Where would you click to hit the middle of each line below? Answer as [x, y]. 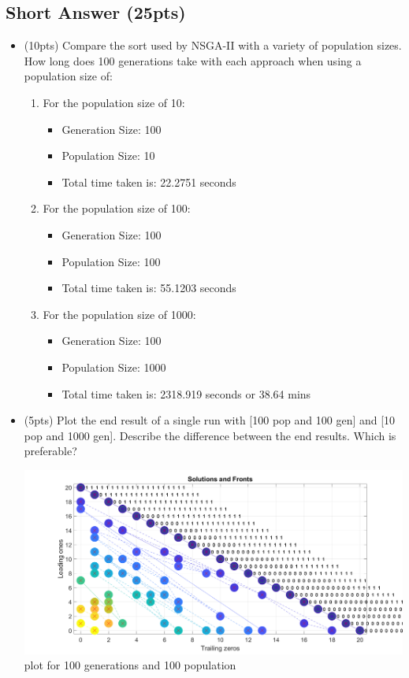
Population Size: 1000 [114, 367]
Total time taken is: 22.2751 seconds [149, 182]
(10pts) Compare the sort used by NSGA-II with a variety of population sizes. [213, 45]
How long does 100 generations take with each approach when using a [193, 60]
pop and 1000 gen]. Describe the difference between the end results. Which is [210, 435]
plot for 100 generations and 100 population [130, 665]
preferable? [50, 451]
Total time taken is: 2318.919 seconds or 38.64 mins [186, 393]
